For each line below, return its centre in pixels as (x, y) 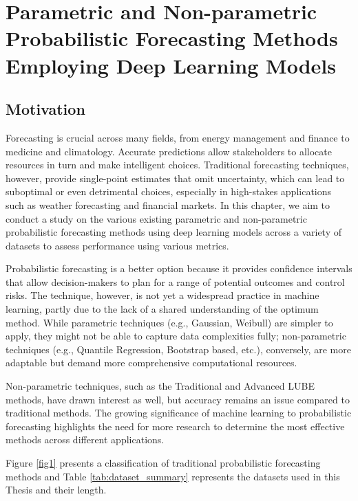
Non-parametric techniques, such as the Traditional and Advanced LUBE (160, 386)
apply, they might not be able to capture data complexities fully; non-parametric (176, 336)
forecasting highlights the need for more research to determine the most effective (175, 426)
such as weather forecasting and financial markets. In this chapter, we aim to (168, 204)
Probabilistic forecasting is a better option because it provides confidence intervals (179, 268)
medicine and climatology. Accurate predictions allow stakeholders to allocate (169, 151)
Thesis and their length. (56, 490)
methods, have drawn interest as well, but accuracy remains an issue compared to (178, 399)
